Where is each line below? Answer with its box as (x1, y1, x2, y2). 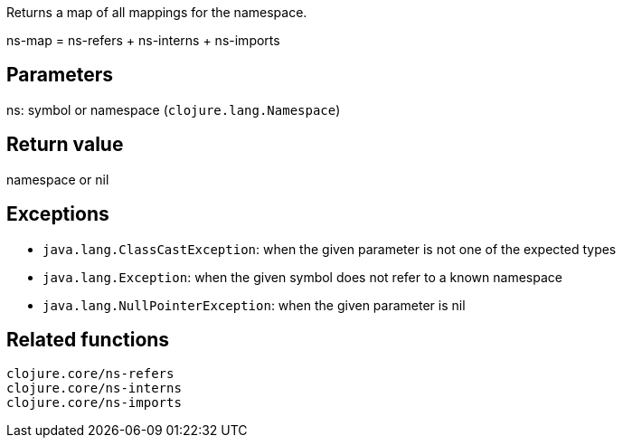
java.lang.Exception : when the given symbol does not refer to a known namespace (42, 269, 562, 285)
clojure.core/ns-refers (6, 366, 175, 382)
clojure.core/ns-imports (6, 395, 182, 411)
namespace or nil (6, 171, 109, 187)
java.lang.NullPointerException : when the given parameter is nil (42, 297, 466, 313)
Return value (6, 133, 124, 156)
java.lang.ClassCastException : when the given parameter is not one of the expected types (42, 241, 617, 257)
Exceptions (6, 203, 109, 226)
